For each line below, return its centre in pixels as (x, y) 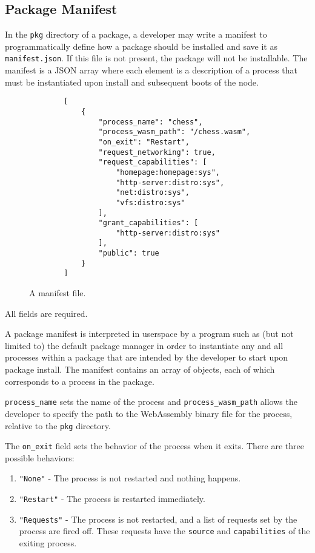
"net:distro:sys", (153, 193)
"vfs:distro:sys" (151, 202)
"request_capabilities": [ (153, 162)
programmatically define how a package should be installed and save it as (141, 46)
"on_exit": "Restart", (144, 142)
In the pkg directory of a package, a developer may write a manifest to (136, 34)
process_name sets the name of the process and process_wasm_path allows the (151, 402)
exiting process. (48, 543)
